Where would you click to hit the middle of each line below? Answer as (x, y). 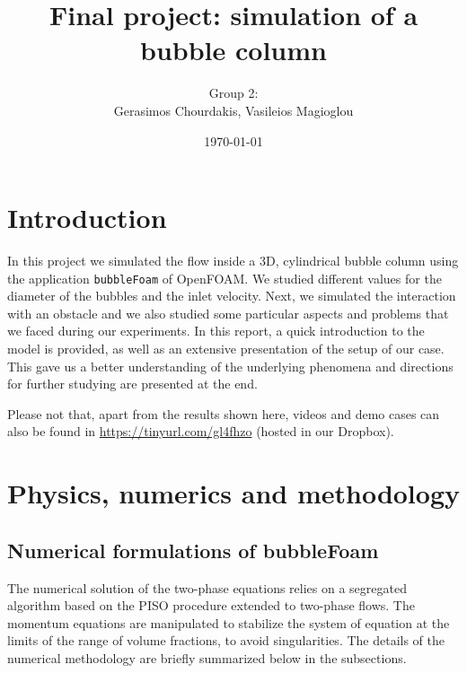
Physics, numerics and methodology (234, 493)
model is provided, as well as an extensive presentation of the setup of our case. (226, 349)
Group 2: (233, 93)
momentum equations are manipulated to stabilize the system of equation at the (229, 622)
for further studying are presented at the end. (132, 384)
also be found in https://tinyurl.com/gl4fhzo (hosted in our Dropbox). (201, 431)
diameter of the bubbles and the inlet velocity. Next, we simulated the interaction (232, 296)
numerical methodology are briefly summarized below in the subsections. (207, 657)
